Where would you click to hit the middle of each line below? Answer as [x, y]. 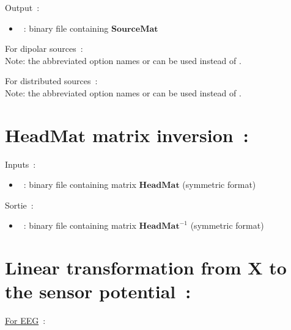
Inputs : [20, 164]
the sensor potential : [98, 291]
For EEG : [25, 321]
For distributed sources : [51, 81]
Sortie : [19, 205]
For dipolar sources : [44, 48]
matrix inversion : [171, 135]
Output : [22, 7]
